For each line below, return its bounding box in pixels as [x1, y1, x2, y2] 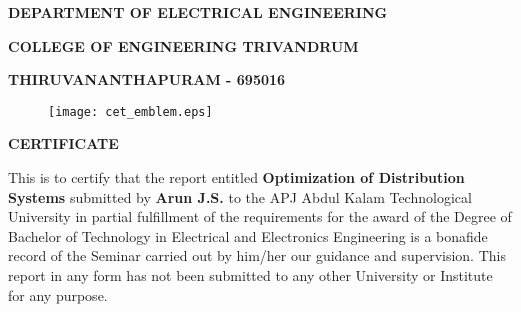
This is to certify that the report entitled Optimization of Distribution [8, 167, 465, 188]
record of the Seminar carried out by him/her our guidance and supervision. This [8, 245, 506, 266]
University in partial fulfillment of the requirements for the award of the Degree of [8, 206, 512, 227]
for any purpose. [8, 284, 108, 305]
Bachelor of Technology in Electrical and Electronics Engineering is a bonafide [8, 225, 488, 246]
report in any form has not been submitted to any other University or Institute [8, 265, 493, 285]
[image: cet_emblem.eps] [48, 104, 213, 119]
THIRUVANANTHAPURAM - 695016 [8, 69, 286, 90]
